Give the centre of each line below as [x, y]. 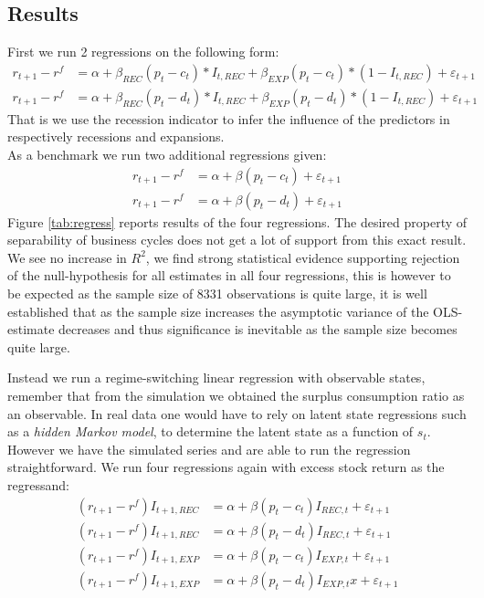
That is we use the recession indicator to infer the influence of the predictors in [229, 118]
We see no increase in [67, 257]
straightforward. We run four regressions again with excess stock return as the [226, 467]
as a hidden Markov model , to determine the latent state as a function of [210, 431]
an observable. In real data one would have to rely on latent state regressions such [237, 413]
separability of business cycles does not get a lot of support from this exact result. [237, 240]
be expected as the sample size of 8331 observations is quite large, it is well [217, 294]
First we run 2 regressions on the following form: [143, 52]
